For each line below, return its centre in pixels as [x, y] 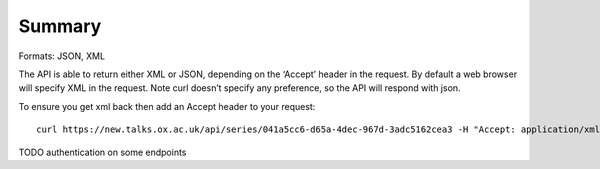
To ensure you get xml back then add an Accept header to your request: [167, 106]
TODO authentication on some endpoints [102, 152]
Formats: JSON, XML [61, 56]
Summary [60, 26]
